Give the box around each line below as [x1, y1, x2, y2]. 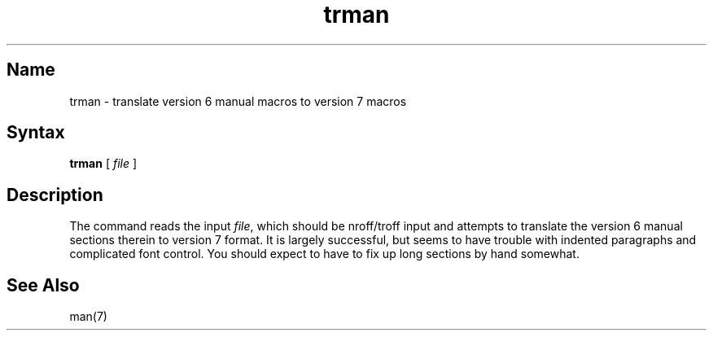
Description [7, 184, 103, 205]
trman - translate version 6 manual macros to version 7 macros [69, 94, 407, 108]
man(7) [69, 309, 107, 324]
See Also [7, 274, 80, 295]
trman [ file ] [69, 156, 138, 171]
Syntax [7, 122, 65, 143]
